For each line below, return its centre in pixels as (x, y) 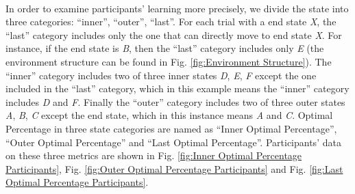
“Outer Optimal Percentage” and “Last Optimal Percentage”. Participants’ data (173, 142)
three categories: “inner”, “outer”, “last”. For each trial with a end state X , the (171, 22)
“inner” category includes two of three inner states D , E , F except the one (161, 75)
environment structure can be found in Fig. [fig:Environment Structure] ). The (169, 61)
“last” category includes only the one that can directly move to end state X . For (174, 34)
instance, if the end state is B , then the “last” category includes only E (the (165, 48)
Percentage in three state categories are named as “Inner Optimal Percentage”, (171, 128)
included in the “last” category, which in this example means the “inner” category (177, 88)
